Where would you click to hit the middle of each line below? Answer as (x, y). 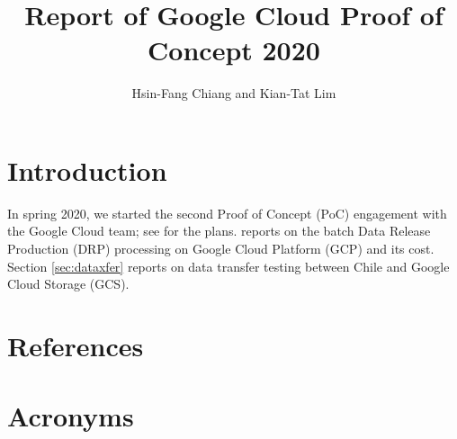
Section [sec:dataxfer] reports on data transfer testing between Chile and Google (228, 266)
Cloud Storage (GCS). (68, 284)
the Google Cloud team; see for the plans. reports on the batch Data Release (219, 231)
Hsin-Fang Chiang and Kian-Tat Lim (234, 93)
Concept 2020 (234, 50)
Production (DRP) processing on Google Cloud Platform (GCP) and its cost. (221, 249)
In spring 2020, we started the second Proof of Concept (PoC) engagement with (227, 213)
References (76, 345)
